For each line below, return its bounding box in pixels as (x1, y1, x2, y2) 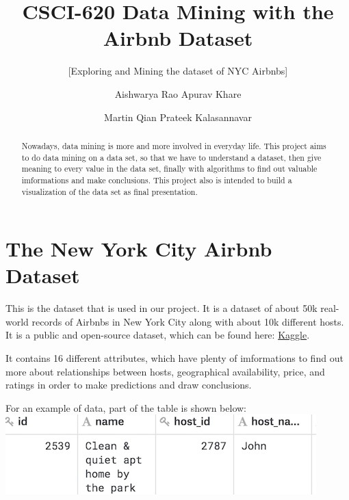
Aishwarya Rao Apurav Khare (114, 86, 242, 101)
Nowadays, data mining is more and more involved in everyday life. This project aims (21, 140, 326, 151)
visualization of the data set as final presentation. (21, 185, 198, 197)
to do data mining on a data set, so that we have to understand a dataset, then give (21, 151, 322, 163)
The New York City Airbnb (5, 235, 272, 263)
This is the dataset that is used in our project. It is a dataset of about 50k (5, 301, 318, 315)
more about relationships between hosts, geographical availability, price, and (5, 364, 325, 378)
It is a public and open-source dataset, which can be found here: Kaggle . (5, 328, 310, 342)
